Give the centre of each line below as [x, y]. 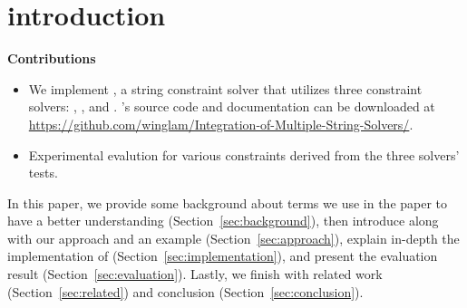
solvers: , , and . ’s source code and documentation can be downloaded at [232, 106]
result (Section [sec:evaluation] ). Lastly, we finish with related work [195, 274]
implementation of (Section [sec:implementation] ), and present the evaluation [223, 256]
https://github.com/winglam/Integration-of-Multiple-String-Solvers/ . [221, 124]
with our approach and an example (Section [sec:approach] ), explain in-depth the [233, 238]
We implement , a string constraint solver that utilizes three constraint [225, 88]
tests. [43, 173]
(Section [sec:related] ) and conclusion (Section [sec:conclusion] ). [185, 291]
